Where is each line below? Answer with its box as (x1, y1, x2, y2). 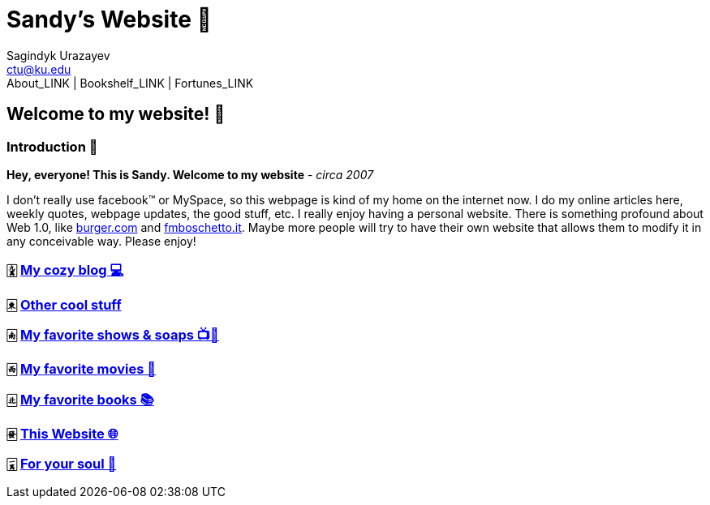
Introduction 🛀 (6, 138, 98, 155)
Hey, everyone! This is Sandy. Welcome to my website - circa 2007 (6, 167, 374, 182)
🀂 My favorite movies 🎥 (6, 361, 157, 378)
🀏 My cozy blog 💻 (6, 262, 124, 279)
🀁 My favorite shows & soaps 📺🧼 (6, 327, 219, 344)
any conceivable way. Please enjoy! (6, 233, 196, 248)
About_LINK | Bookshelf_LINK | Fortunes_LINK (6, 75, 254, 90)
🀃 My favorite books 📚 (6, 391, 154, 408)
